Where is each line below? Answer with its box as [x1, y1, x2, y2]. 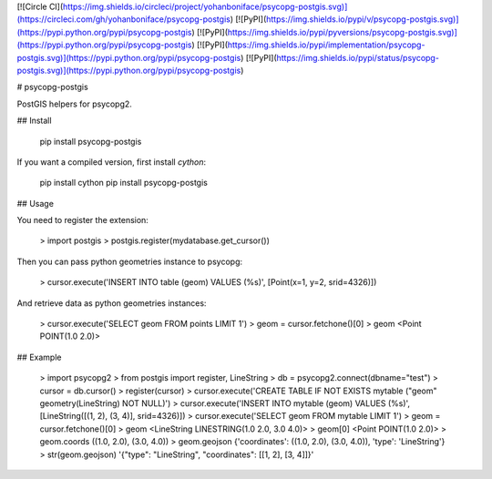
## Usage [16, 198, 55, 209]
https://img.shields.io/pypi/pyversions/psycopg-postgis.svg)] [227, 26, 457, 37]
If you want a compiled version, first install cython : [16, 156, 207, 168]
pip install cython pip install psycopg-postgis [39, 178, 209, 189]
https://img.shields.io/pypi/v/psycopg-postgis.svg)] [265, 14, 459, 25]
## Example [16, 352, 62, 362]
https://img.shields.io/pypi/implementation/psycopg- [227, 39, 425, 50]
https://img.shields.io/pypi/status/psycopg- [276, 52, 439, 63]
